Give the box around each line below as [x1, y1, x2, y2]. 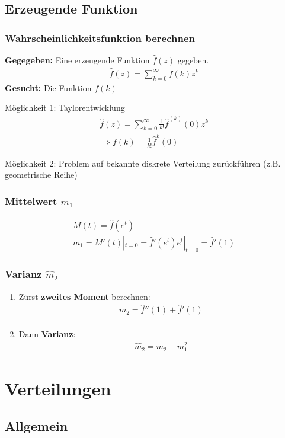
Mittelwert [5, 194, 57, 208]
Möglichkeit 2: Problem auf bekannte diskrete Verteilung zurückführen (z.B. [5, 156, 281, 169]
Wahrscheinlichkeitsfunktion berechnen [5, 30, 195, 45]
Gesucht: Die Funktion [5, 81, 92, 94]
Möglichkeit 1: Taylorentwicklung [5, 101, 125, 114]
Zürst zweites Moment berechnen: [18, 290, 150, 302]
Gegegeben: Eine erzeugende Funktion [5, 54, 150, 66]
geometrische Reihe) [5, 168, 78, 181]
